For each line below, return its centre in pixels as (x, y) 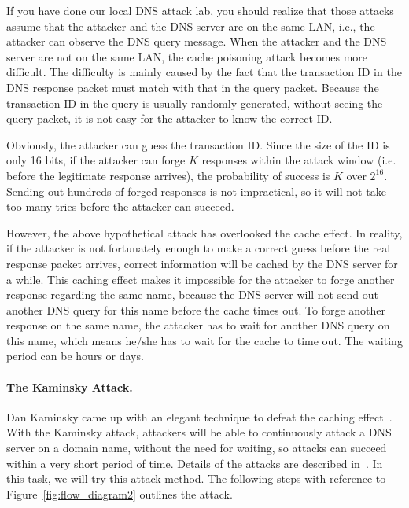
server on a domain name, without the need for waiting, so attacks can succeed (197, 448)
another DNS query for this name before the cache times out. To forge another (196, 309)
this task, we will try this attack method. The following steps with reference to (196, 479)
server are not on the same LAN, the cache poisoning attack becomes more (187, 56)
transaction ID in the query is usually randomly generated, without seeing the (195, 103)
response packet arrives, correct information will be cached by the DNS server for (202, 263)
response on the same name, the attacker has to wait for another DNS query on (198, 325)
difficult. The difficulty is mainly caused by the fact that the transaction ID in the (204, 72)
